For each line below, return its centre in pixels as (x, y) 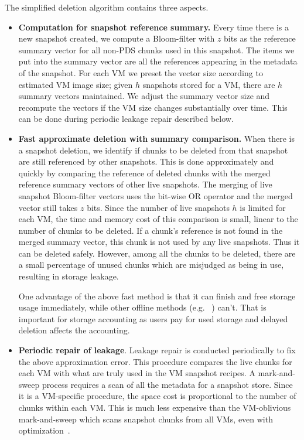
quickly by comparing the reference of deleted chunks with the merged (144, 173)
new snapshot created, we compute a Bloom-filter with (117, 38)
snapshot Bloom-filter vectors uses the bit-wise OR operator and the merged (156, 195)
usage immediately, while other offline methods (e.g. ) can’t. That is (142, 307)
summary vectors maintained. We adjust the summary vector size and (144, 96)
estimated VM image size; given (76, 84)
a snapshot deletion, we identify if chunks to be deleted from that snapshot (153, 150)
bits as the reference (260, 38)
